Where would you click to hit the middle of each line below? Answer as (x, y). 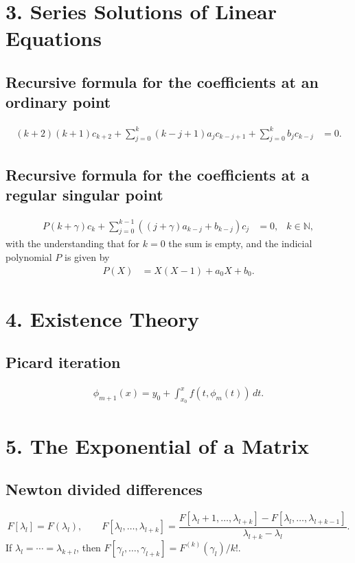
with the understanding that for (73, 243)
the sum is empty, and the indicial (240, 243)
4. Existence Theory (102, 318)
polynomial (29, 257)
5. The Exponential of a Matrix (157, 445)
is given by (87, 257)
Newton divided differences (104, 489)
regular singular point (84, 195)
